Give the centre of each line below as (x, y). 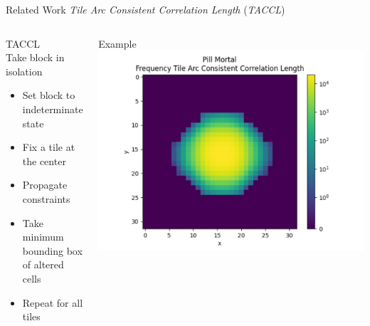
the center (44, 161)
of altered (43, 264)
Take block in (35, 57)
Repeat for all (53, 302)
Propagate (45, 185)
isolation (24, 71)
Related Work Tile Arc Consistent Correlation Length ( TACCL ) (146, 9)
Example (117, 43)
